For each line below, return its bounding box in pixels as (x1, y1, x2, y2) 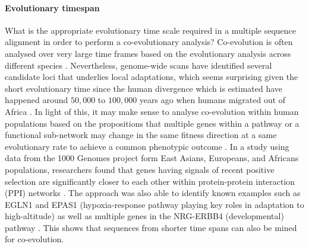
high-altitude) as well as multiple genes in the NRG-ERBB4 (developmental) (5, 210, 284, 222)
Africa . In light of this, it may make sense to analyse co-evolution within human (5, 105, 299, 117)
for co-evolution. (5, 233, 64, 245)
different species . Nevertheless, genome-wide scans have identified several (5, 59, 272, 71)
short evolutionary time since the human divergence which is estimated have (5, 82, 283, 94)
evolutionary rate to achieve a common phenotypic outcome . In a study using (5, 140, 289, 152)
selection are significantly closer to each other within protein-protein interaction (5, 175, 295, 187)
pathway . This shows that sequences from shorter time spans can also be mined (5, 221, 297, 233)
